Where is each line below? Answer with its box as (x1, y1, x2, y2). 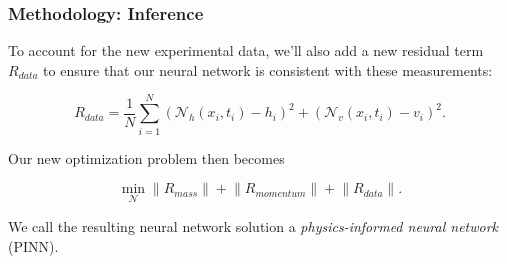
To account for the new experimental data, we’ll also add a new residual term (8, 40, 484, 61)
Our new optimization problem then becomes (8, 147, 285, 168)
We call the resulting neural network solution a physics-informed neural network (8, 216, 499, 237)
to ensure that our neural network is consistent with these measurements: (43, 59, 493, 80)
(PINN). (8, 235, 59, 256)
